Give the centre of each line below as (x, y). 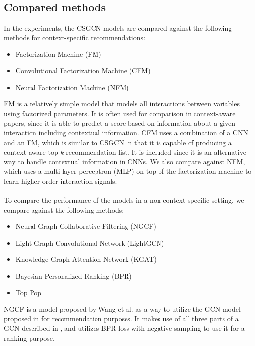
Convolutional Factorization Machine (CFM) (83, 70)
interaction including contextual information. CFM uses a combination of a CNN (126, 132)
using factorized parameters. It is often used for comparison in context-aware (120, 113)
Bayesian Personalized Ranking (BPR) (74, 276)
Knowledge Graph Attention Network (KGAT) (86, 259)
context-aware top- (32, 152)
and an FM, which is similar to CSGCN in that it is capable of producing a (118, 142)
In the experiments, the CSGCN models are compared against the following (118, 28)
